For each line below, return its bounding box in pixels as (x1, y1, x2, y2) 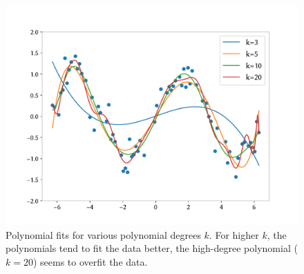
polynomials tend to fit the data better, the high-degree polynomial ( (6, 241, 298, 255)
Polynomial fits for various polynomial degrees (6, 227, 201, 242)
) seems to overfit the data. (32, 254, 148, 268)
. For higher (209, 227, 259, 242)
